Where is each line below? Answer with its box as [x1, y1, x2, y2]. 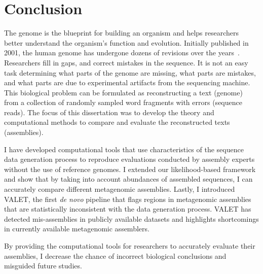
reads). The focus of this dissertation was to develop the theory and [4, 107, 214, 117]
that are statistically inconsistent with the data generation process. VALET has [4, 203, 251, 214]
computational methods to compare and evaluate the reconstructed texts [4, 117, 230, 127]
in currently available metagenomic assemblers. [4, 223, 149, 234]
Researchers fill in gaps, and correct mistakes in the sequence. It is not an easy [4, 57, 248, 67]
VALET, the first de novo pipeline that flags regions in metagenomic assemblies [4, 193, 251, 204]
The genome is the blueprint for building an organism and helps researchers [4, 27, 239, 38]
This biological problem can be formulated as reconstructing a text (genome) [4, 87, 243, 97]
